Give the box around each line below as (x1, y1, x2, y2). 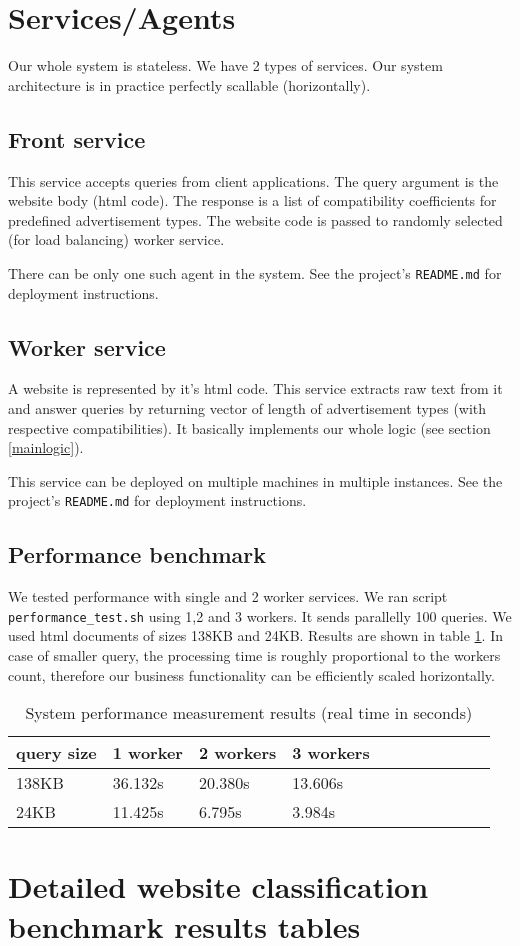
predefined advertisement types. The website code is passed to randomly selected (8, 209, 503, 230)
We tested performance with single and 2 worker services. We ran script (8, 586, 448, 607)
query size (16, 741, 97, 765)
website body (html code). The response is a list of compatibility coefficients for (8, 190, 497, 211)
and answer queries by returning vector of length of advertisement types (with (8, 397, 487, 418)
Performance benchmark (8, 539, 266, 570)
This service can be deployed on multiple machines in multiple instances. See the (8, 470, 503, 491)
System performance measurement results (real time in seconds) (25, 701, 473, 725)
